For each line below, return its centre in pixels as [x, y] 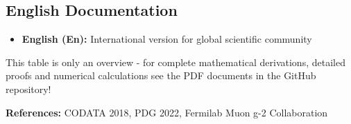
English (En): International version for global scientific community [167, 39]
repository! [28, 89]
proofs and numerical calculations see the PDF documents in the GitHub [161, 75]
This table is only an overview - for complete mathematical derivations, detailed [175, 62]
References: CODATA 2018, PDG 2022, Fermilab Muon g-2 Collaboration [167, 112]
